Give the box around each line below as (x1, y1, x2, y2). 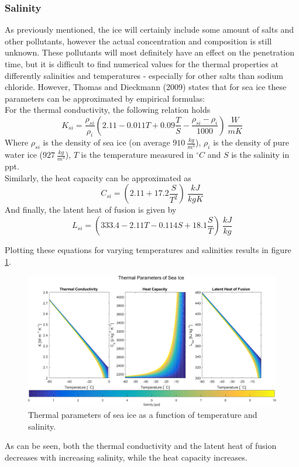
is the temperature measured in (81, 148, 194, 161)
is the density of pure (213, 136, 289, 148)
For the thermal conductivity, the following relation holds (5, 103, 211, 116)
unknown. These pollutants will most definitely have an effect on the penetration (5, 46, 294, 58)
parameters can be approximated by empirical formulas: (5, 92, 205, 104)
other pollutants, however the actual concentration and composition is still (5, 34, 272, 47)
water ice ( (5, 148, 43, 161)
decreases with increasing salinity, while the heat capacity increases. (5, 451, 248, 463)
